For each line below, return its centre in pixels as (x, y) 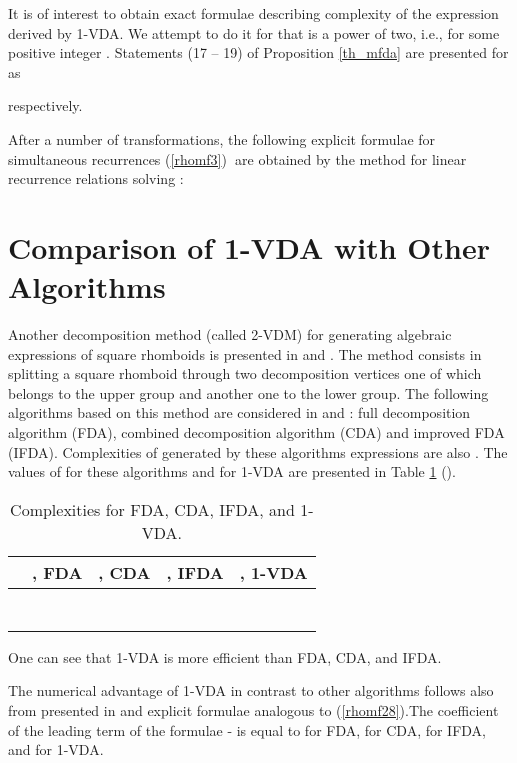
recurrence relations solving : (96, 178)
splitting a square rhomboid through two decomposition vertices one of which (245, 373)
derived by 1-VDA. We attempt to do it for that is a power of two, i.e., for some (254, 32)
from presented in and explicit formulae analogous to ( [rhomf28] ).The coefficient (253, 710)
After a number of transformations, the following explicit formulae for (222, 138)
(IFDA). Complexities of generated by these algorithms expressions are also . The (258, 451)
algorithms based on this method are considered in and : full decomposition (239, 412)
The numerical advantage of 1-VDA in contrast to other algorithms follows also (251, 690)
